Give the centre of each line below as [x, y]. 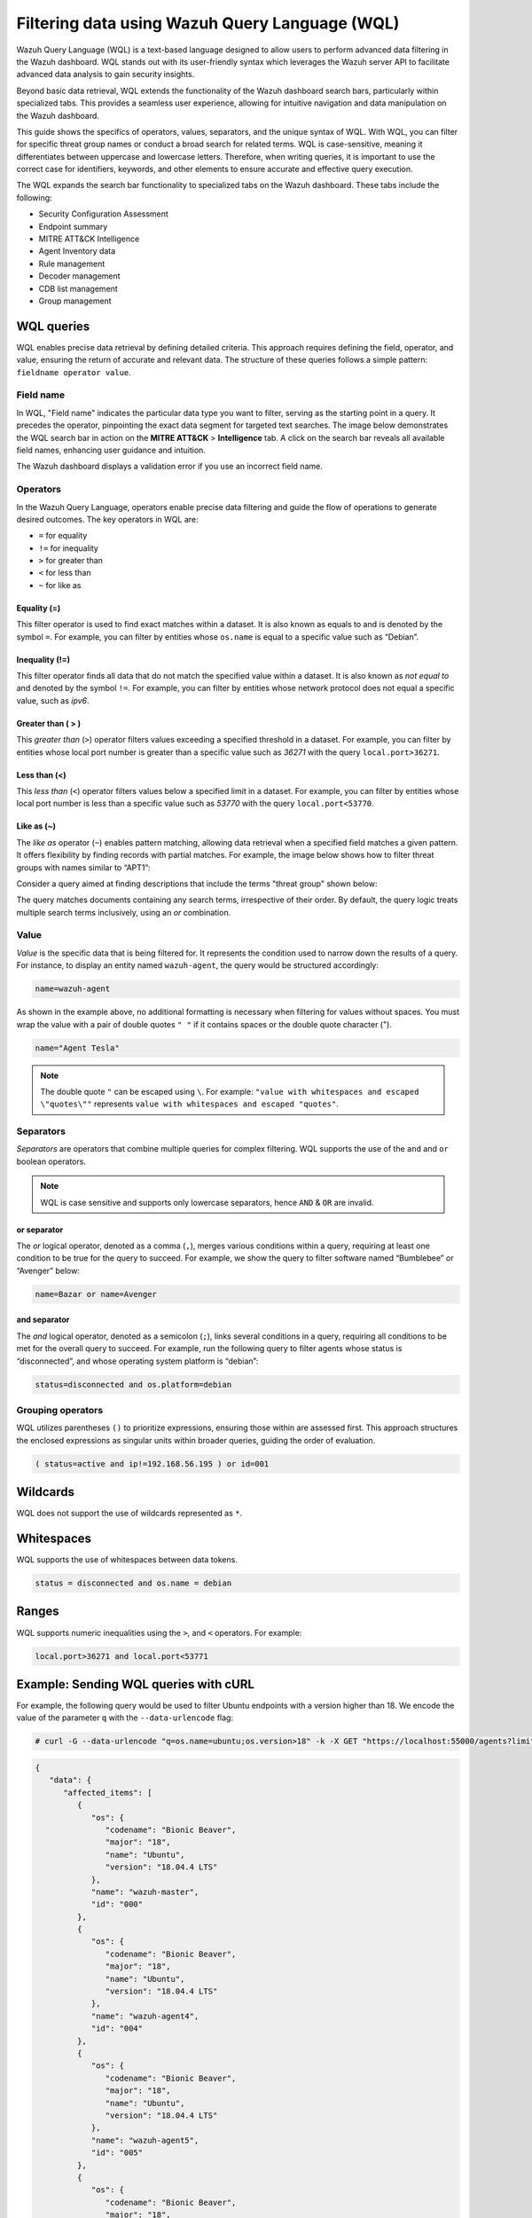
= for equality [63, 536]
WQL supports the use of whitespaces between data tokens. [127, 1560]
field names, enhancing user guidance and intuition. [111, 450]
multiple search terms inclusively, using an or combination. [124, 912]
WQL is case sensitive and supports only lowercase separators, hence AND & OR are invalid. [207, 1202]
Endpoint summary [73, 226]
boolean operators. [51, 1161]
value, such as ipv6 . [53, 700]
